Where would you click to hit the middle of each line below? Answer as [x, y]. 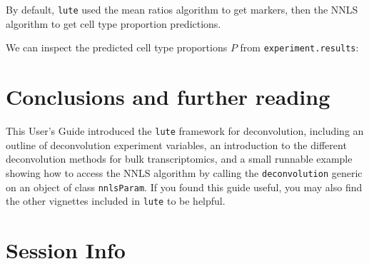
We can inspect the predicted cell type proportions [117, 47]
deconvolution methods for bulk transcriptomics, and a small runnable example [179, 159]
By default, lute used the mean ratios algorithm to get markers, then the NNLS [182, 9]
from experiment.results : [299, 47]
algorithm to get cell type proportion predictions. [113, 23]
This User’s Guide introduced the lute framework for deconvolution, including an [185, 131]
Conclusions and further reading [168, 97]
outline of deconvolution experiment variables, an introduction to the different [176, 144]
